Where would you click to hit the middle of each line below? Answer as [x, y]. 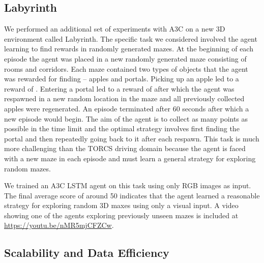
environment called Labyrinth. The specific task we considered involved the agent [131, 38]
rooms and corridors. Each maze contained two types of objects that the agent [126, 68]
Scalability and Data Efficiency [87, 253]
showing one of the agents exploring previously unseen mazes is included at [121, 215]
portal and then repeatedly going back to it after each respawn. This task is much [132, 138]
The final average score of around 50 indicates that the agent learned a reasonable [132, 195]
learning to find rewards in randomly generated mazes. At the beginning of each [129, 49]
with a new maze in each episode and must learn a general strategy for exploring [130, 158]
